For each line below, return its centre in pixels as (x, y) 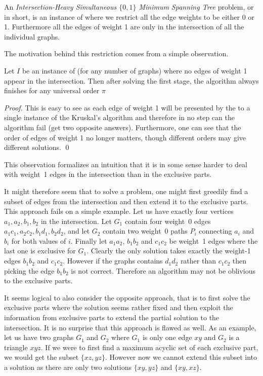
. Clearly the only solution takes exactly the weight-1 (169, 251)
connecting (215, 231)
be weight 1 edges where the (213, 240)
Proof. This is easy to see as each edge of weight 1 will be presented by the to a (127, 107)
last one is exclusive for (40, 251)
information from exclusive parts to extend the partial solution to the (112, 317)
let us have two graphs (39, 337)
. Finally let (89, 240)
